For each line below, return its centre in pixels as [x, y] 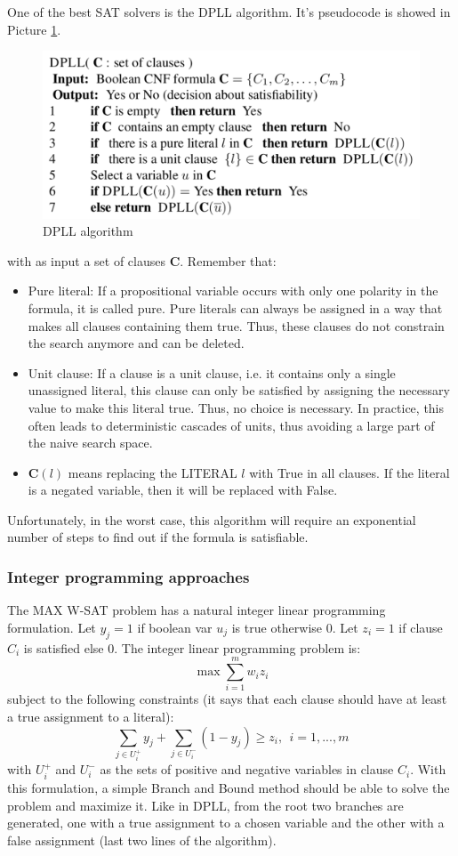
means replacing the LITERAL [153, 472]
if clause [421, 627]
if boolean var [175, 627]
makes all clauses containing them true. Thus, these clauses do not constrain [236, 325]
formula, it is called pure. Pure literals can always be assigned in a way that [235, 307]
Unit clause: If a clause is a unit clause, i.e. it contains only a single [212, 372]
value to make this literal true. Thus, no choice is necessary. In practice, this [236, 407]
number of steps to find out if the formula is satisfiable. [158, 537]
